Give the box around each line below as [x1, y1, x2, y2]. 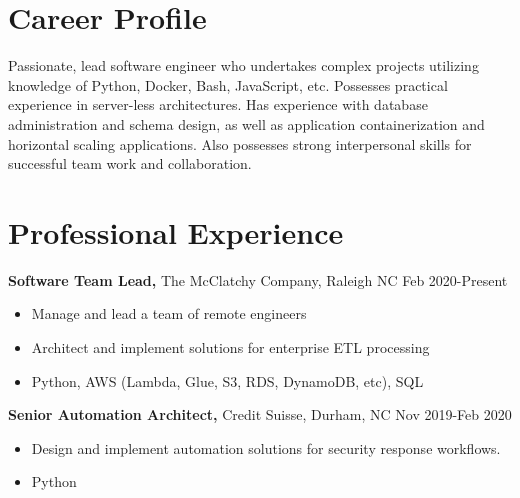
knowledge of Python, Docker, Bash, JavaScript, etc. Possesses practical [8, 74, 448, 95]
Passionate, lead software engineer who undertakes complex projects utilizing [8, 55, 479, 76]
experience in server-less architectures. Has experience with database [8, 94, 428, 115]
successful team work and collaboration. [8, 153, 252, 174]
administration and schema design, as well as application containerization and [8, 113, 485, 134]
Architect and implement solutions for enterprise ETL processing [31, 337, 430, 357]
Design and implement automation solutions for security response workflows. [31, 437, 501, 458]
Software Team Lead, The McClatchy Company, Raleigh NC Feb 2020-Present [8, 269, 508, 290]
